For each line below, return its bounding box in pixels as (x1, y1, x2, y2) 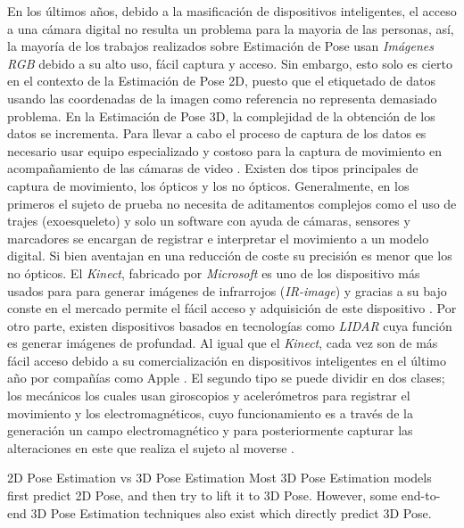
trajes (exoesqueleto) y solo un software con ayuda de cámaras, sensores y (7, 211, 410, 230)
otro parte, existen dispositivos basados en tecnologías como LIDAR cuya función (7, 316, 452, 334)
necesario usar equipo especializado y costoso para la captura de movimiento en (7, 141, 443, 160)
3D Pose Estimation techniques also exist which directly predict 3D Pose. (30, 503, 432, 522)
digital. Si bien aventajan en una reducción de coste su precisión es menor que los (7, 246, 452, 265)
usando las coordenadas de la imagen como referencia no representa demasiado (7, 88, 437, 107)
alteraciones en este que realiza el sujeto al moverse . (7, 438, 294, 457)
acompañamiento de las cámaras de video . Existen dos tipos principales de (7, 159, 418, 177)
